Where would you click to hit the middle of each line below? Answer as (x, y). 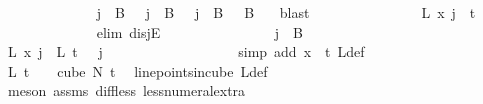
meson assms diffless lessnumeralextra (126, 90)
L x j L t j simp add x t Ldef (186, 51)
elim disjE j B (199, 31)
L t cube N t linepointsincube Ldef (137, 70)
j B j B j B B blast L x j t (286, 12)
